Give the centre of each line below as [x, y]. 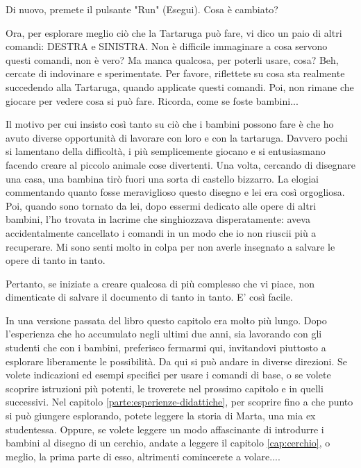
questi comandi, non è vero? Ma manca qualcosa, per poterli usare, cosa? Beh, [172, 59]
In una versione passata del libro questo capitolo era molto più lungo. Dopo [166, 320]
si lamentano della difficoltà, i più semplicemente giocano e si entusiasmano [166, 151]
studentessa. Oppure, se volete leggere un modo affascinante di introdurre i [165, 429]
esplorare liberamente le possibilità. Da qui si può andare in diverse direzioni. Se [176, 361]
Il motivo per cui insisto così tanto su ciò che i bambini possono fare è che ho [170, 124]
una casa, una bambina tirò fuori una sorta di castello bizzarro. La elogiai [162, 178]
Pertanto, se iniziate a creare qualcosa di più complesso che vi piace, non [160, 283]
